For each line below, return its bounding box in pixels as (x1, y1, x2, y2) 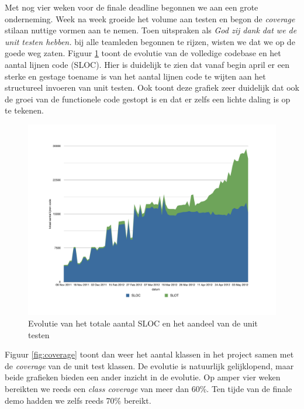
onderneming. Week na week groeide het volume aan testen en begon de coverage (5, 12, 295, 25)
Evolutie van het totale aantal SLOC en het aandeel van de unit (28, 317, 258, 329)
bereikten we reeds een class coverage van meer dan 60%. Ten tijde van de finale (5, 382, 292, 394)
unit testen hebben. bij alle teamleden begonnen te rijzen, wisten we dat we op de (5, 35, 295, 47)
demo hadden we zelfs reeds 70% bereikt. (5, 394, 151, 406)
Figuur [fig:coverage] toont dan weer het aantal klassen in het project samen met (5, 348, 294, 360)
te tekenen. (5, 104, 44, 116)
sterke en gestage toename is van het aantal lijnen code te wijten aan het (5, 70, 266, 82)
